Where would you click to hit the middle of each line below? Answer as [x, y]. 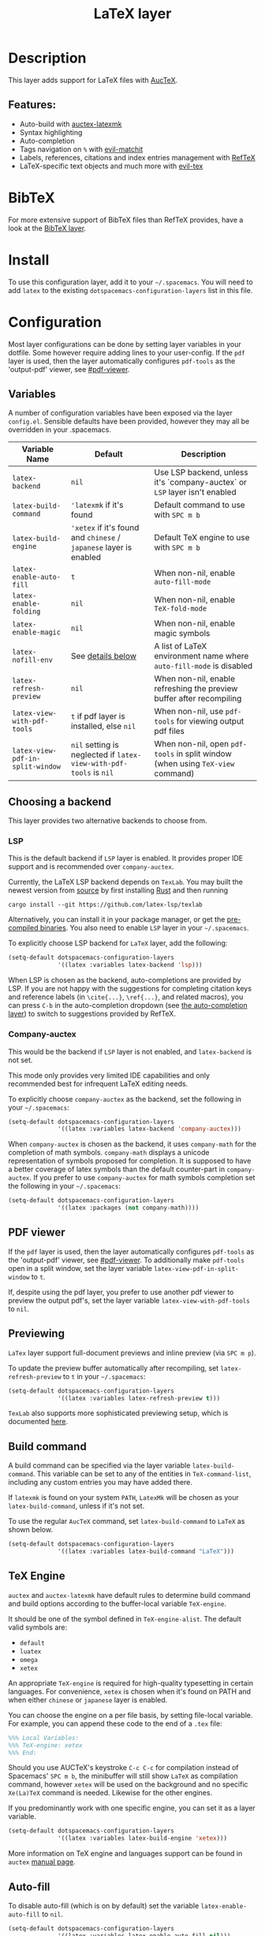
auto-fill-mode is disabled [203, 666]
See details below [103, 656]
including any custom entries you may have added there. [101, 1483]
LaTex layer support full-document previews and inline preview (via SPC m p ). [132, 1352]
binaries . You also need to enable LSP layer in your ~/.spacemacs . [144, 928]
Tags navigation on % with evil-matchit [81, 149]
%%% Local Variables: [44, 1738]
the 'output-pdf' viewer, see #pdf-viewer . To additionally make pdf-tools [126, 1260]
